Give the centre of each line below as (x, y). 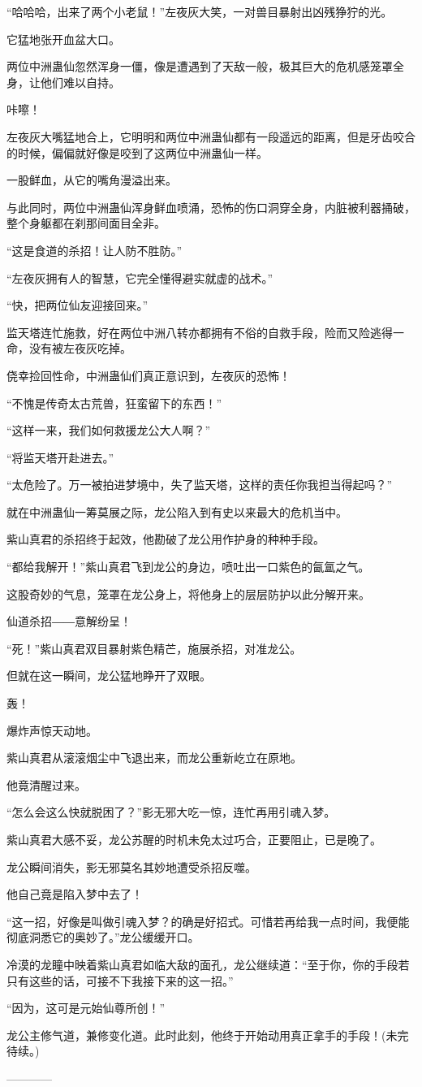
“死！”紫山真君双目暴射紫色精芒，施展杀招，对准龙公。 (154, 648)
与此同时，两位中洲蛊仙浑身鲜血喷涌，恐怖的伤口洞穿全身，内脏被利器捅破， (211, 207)
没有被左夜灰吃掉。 (80, 348)
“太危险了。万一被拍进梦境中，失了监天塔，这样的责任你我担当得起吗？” (200, 485)
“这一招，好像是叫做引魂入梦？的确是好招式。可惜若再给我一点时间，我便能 (208, 921)
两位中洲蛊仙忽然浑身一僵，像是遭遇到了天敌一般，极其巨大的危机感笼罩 (200, 66)
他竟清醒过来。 (46, 784)
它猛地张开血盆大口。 (63, 39)
